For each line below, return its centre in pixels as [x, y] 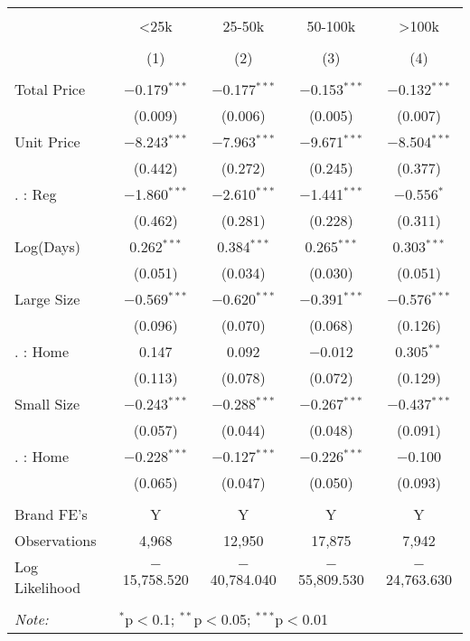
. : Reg [36, 194]
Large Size [47, 299]
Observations [56, 540]
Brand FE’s [51, 514]
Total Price [50, 89]
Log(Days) [47, 246]
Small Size [47, 404]
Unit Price [47, 141]
